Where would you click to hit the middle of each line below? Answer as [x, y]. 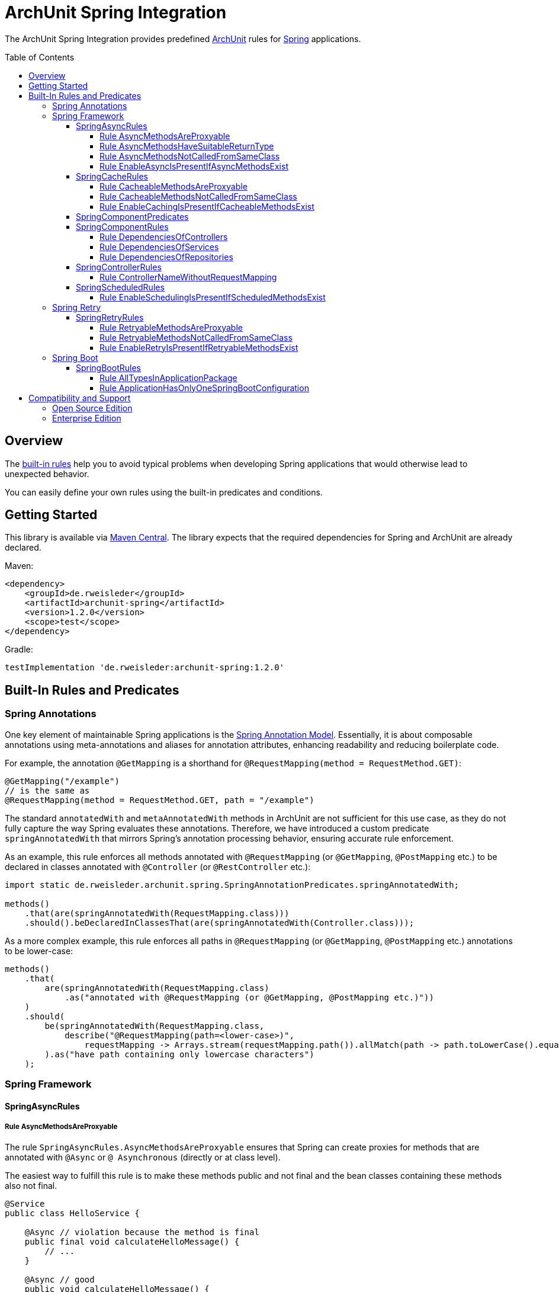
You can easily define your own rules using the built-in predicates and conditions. [164, 492]
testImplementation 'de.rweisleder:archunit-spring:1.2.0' [145, 668]
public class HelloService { [72, 1213]
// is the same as [47, 790]
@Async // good [60, 1280]
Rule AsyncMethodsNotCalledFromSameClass [190, 156]
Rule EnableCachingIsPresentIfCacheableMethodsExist [207, 206]
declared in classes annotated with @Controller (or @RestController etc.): [158, 866]
